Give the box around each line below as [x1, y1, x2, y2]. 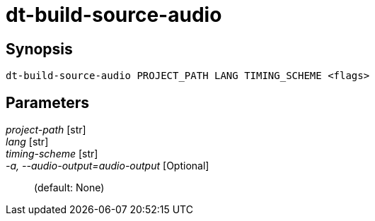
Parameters [6, 93, 89, 112]
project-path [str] [6, 124, 86, 136]
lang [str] [6, 136, 49, 148]
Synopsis [6, 40, 73, 58]
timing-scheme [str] [6, 148, 98, 160]
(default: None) [34, 181, 105, 194]
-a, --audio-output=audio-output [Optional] [6, 160, 209, 172]
